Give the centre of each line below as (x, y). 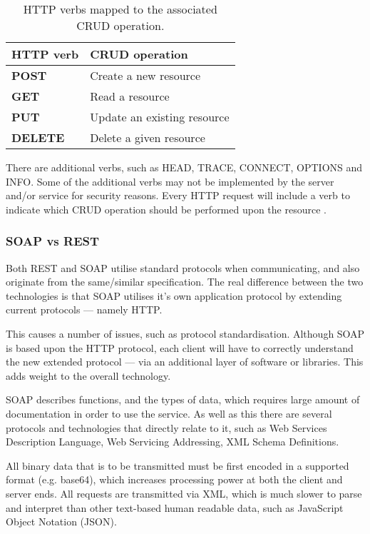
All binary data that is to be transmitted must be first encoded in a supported (178, 465)
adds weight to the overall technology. (88, 375)
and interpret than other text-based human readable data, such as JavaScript (175, 507)
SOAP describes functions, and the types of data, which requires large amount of (183, 399)
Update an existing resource (160, 117)
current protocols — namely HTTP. (84, 309)
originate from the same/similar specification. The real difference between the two (185, 282)
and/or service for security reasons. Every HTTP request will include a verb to (178, 195)
